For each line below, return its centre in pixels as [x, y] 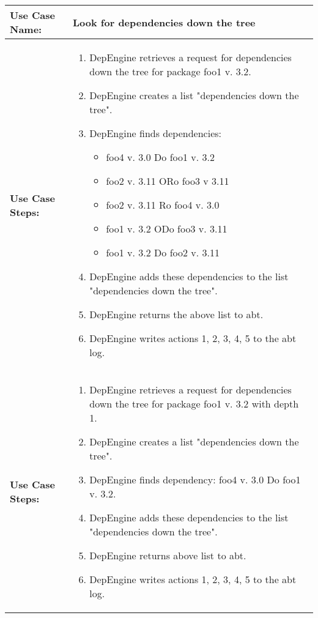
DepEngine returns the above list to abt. [176, 314]
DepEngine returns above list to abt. [168, 555]
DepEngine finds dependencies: [155, 133]
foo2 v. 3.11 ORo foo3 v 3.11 [168, 181]
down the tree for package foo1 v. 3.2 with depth [194, 404]
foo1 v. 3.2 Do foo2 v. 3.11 [163, 252]
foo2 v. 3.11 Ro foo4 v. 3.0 [163, 205]
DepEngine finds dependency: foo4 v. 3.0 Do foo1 [195, 479]
